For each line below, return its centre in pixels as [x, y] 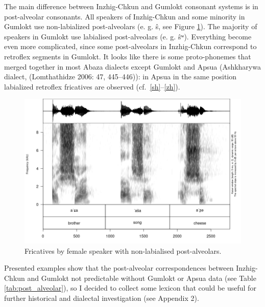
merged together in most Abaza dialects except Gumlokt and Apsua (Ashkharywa [132, 66]
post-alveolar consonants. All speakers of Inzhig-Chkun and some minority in [125, 16]
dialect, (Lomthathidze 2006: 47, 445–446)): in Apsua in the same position [121, 76]
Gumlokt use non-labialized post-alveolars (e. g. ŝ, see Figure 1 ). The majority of [131, 26]
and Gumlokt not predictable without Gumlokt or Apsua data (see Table [142, 278]
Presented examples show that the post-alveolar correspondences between [119, 268]
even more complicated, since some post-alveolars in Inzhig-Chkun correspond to [130, 46]
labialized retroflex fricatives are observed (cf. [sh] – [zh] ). [92, 86]
